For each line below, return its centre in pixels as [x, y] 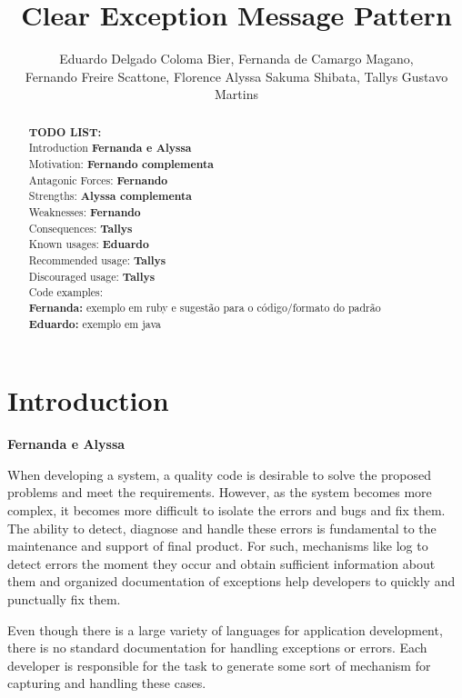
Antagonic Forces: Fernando [98, 180]
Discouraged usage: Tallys [92, 276]
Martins [236, 94]
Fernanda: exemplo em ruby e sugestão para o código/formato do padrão [205, 307]
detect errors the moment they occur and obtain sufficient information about [221, 563]
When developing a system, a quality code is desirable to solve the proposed [220, 474]
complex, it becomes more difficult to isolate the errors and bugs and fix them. [226, 509]
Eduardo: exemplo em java [95, 324]
